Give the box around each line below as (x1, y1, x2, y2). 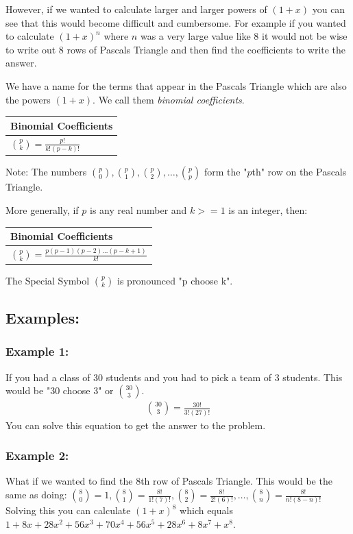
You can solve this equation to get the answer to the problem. (5, 417, 266, 432)
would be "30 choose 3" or (5, 383, 114, 398)
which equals (180, 503, 233, 518)
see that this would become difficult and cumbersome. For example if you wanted (5, 15, 346, 29)
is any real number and (90, 202, 187, 217)
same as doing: (5, 487, 67, 501)
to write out (5, 42, 56, 56)
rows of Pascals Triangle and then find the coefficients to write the (66, 42, 346, 56)
